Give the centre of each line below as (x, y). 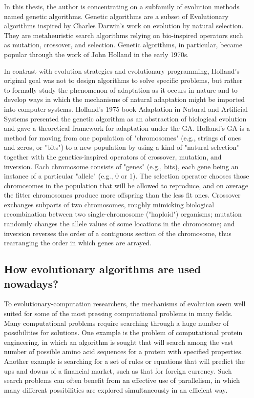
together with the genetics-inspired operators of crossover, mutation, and (113, 156)
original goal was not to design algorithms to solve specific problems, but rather (123, 80)
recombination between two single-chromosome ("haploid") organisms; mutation (123, 214)
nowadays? (31, 283)
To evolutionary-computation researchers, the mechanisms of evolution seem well (125, 304)
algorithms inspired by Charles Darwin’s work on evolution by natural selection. (124, 26)
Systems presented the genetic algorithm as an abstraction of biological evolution (125, 118)
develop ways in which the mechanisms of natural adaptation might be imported (125, 99)
